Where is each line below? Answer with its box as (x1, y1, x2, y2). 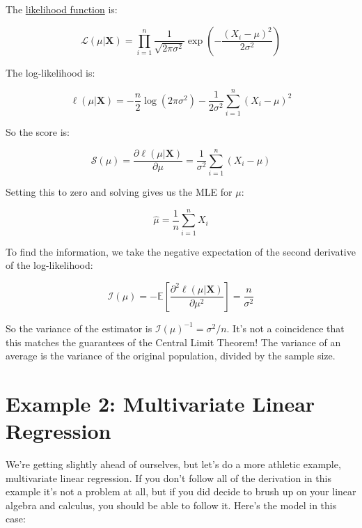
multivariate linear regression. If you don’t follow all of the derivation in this (6, 470, 331, 485)
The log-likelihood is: (6, 65, 95, 79)
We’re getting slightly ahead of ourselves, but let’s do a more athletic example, (6, 457, 341, 472)
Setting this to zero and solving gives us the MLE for (6, 185, 233, 199)
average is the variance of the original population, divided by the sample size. (6, 348, 336, 363)
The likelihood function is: (6, 2, 118, 16)
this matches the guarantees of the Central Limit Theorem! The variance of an (6, 334, 341, 349)
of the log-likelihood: (6, 258, 93, 272)
